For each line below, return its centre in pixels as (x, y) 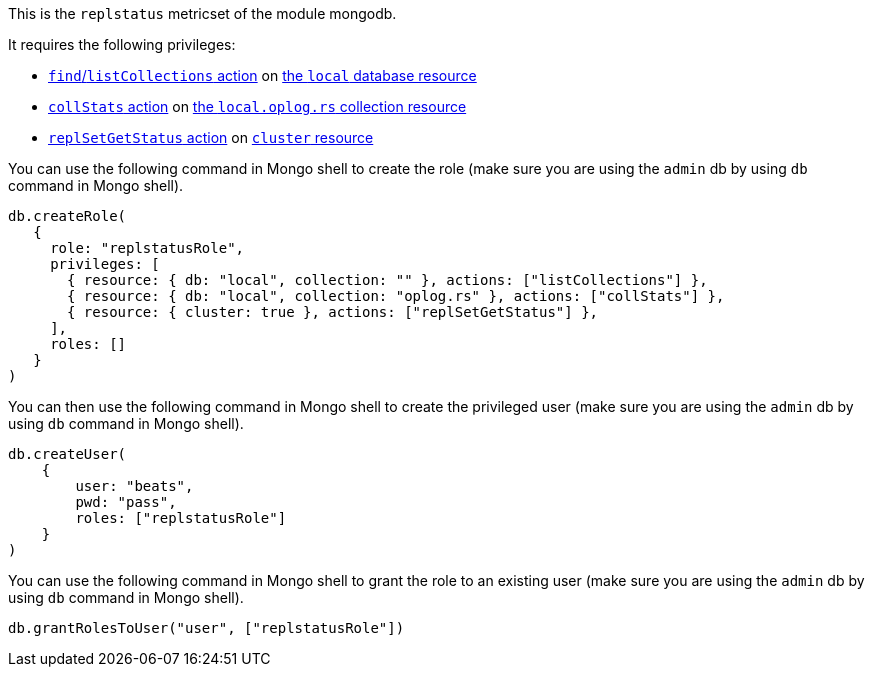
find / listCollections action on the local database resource (262, 75)
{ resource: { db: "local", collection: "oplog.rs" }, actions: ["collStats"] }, (396, 296)
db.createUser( (67, 454)
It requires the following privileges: (122, 44)
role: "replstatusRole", (147, 248)
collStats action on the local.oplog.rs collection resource (257, 106)
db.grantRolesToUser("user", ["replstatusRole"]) (206, 628)
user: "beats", (134, 486)
